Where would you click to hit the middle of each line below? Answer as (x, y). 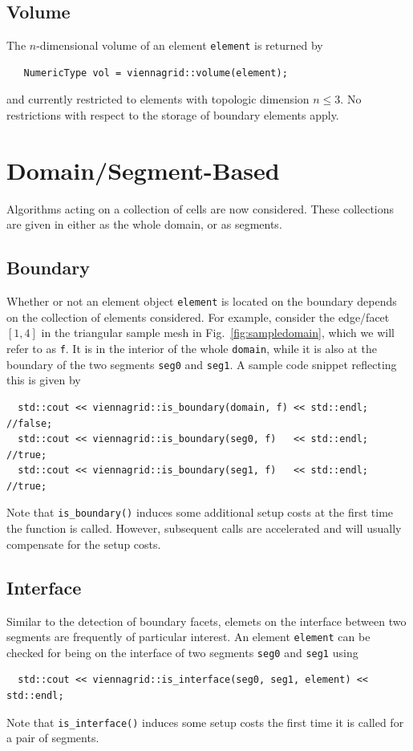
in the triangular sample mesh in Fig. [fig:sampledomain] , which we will (218, 333)
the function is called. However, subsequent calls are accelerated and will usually (204, 528)
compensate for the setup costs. (84, 544)
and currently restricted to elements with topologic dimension (158, 99)
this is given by (44, 380)
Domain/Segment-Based (143, 170)
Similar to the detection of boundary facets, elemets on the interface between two (206, 621)
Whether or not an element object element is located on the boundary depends (202, 301)
